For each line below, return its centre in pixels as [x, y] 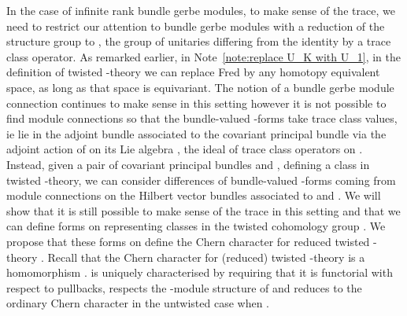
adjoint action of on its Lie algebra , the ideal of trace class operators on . [185, 149]
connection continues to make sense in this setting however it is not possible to [196, 103]
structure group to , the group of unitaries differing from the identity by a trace [199, 41]
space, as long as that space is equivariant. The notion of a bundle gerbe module [200, 87]
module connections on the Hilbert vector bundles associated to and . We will [194, 195]
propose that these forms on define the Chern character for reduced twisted [188, 241]
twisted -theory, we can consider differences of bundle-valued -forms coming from [201, 180]
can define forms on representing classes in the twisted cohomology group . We [196, 226]
